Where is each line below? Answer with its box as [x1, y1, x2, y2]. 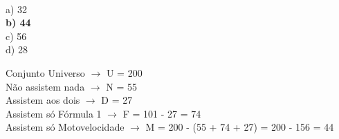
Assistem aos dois [6, 93, 80, 107]
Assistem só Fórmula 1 [6, 106, 102, 120]
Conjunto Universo [6, 65, 85, 80]
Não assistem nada [6, 79, 85, 93]
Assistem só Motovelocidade [6, 120, 125, 134]
